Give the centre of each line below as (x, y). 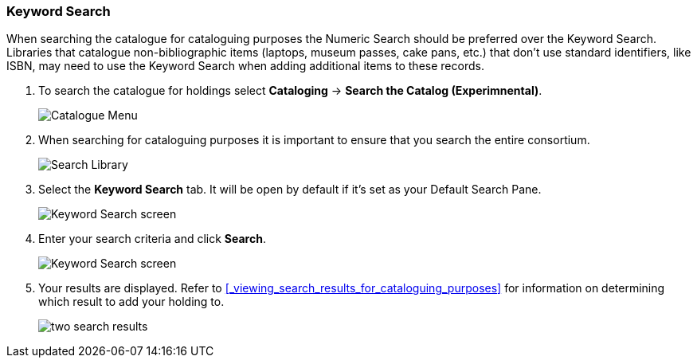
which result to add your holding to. (131, 302)
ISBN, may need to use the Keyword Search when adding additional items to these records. (245, 66)
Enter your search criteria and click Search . (152, 239)
